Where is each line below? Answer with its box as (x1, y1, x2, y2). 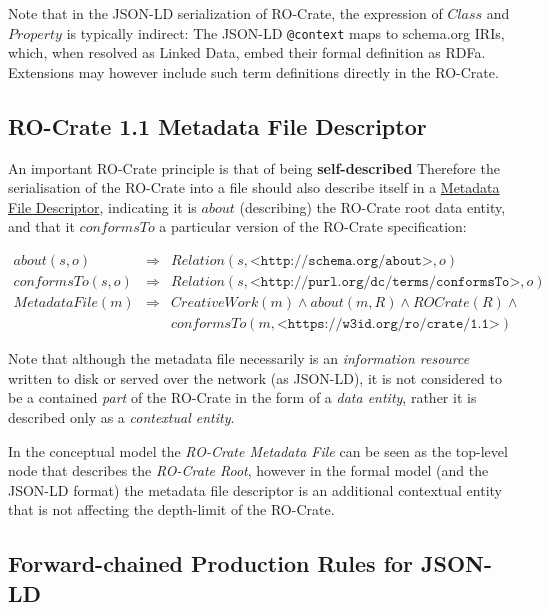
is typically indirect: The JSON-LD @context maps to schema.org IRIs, (66, 22, 505, 43)
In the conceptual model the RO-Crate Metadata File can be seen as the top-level (8, 440, 508, 461)
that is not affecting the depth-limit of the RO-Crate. (8, 499, 335, 520)
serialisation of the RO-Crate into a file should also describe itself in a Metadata (8, 177, 500, 198)
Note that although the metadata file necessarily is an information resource (8, 348, 470, 369)
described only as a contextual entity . (8, 406, 235, 427)
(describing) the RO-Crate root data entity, (239, 196, 506, 217)
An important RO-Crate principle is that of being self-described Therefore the (8, 157, 500, 178)
